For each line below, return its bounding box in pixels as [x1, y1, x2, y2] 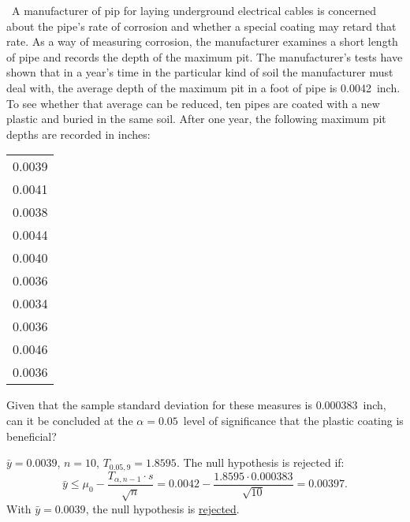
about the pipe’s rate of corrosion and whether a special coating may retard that [6, 17, 397, 34]
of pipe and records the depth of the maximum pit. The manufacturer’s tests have [6, 48, 403, 65]
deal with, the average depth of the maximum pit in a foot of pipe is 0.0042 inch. [6, 79, 401, 95]
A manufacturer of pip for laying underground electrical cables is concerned [11, 2, 377, 18]
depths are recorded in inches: [6, 125, 151, 142]
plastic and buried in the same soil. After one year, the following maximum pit [6, 110, 386, 127]
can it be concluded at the [6, 412, 133, 428]
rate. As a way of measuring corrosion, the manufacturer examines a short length [6, 33, 398, 50]
